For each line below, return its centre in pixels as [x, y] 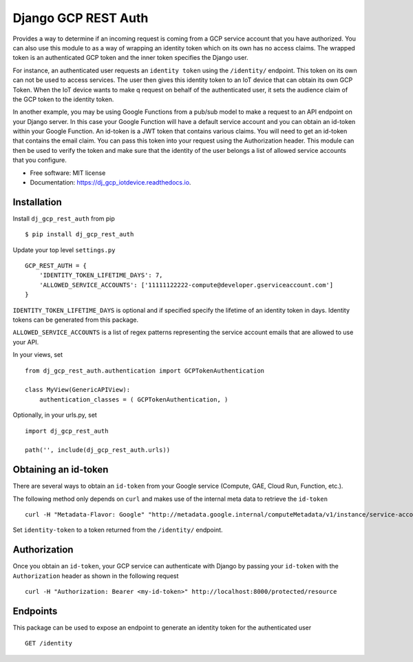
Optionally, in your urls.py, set [55, 415]
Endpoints [35, 611]
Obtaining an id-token [61, 469]
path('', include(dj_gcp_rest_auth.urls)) [98, 450]
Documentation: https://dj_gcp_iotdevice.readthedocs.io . [110, 183]
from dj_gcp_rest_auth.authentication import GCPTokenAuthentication [145, 371]
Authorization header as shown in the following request [96, 576]
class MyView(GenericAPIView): [78, 390]
